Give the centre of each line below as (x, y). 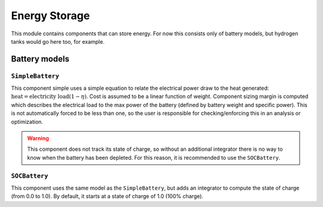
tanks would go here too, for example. (58, 41)
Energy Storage (51, 16)
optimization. (27, 121)
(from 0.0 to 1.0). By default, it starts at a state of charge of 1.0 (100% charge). (107, 196)
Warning (38, 138)
